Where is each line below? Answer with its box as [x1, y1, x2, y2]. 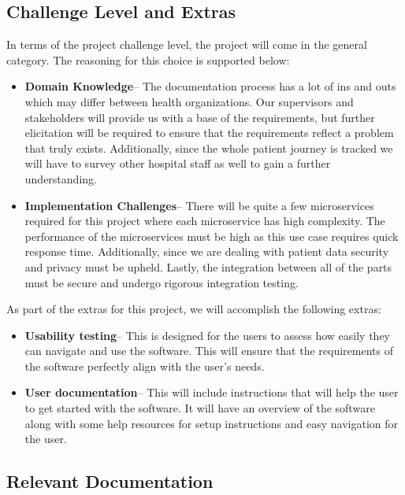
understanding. [24, 170, 97, 187]
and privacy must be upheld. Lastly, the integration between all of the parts [24, 258, 392, 275]
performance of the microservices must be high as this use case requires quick [24, 227, 399, 244]
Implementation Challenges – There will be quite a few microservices [24, 197, 374, 213]
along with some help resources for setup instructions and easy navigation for [24, 415, 399, 431]
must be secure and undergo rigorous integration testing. [24, 274, 299, 290]
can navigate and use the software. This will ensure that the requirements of [24, 342, 393, 359]
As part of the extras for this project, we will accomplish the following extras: [6, 301, 381, 317]
